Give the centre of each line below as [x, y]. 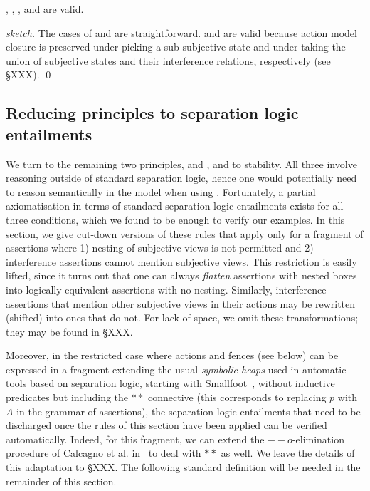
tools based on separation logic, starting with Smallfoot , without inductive [170, 383]
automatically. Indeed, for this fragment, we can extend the [135, 439]
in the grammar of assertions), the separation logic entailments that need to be [189, 411]
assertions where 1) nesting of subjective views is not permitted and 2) [160, 248]
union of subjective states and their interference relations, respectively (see [168, 60]
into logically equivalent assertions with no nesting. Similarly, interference [166, 289]
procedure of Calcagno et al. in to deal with [104, 453]
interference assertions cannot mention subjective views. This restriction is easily [181, 261]
